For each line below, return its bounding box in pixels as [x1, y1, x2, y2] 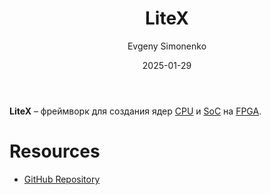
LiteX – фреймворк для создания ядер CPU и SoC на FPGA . [9, 105, 262, 117]
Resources [9, 140, 101, 163]
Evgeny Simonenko [127, 40, 207, 52]
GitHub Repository [23, 173, 101, 185]
